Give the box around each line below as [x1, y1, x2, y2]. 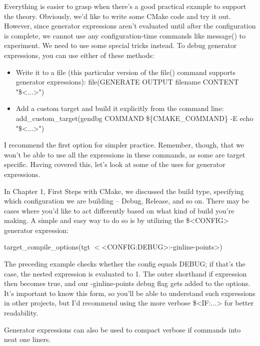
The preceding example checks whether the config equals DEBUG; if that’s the [4, 258, 245, 269]
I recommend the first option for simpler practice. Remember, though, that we [4, 139, 244, 150]
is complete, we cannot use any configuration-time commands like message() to [4, 30, 245, 40]
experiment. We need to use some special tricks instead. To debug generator [4, 40, 237, 50]
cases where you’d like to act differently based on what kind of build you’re [4, 205, 234, 215]
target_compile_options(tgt [4, 241, 90, 252]
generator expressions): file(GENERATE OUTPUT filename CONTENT [15, 76, 239, 87]
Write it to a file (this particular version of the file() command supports [15, 66, 235, 77]
